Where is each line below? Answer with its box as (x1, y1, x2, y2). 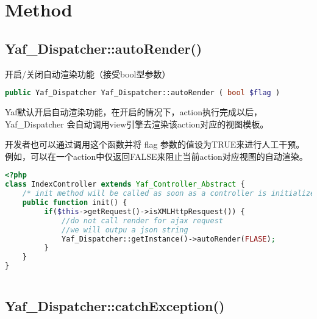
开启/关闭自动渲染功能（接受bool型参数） (5, 67, 171, 80)
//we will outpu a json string (62, 225, 188, 234)
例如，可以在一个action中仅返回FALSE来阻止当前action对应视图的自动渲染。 (5, 149, 308, 162)
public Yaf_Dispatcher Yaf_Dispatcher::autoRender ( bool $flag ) (5, 88, 280, 98)
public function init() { (22, 198, 127, 207)
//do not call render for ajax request (62, 216, 223, 225)
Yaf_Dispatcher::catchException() (5, 296, 225, 315)
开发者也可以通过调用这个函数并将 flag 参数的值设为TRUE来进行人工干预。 (5, 138, 305, 151)
